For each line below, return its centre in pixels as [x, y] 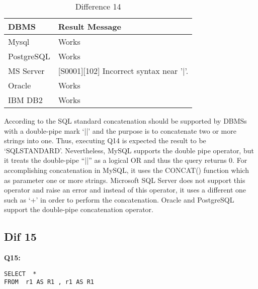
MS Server [26, 71]
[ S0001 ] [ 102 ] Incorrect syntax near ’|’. [123, 71]
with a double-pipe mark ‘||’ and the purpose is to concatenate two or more [120, 130]
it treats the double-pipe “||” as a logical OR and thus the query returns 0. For [126, 160]
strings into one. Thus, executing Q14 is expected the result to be [105, 140]
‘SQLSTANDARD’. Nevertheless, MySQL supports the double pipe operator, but [129, 150]
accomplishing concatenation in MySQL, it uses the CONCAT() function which [126, 170]
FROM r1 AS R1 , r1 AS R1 [49, 282]
